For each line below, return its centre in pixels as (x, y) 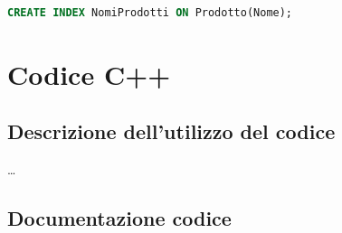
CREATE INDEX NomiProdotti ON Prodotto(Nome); (150, 13)
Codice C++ (89, 74)
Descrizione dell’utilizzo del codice (171, 131)
